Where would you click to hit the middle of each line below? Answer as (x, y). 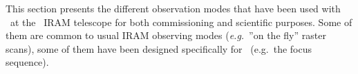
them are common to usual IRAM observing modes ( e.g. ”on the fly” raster (166, 35)
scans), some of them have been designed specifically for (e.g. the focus (159, 48)
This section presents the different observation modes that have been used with (173, 8)
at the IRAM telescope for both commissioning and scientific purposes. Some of (181, 22)
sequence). (27, 62)
